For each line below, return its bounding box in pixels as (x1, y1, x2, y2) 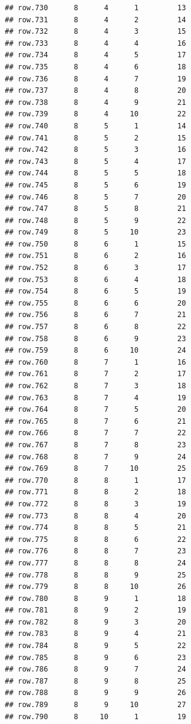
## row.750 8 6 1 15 (5, 239, 186, 248)
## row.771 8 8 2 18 (5, 488, 186, 497)
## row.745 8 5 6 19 (5, 180, 186, 189)
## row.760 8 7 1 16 (5, 357, 186, 367)
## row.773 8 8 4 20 (5, 511, 186, 520)
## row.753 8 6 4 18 (5, 275, 186, 284)
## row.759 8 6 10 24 (5, 346, 186, 355)
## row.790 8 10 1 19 (5, 712, 186, 721)
